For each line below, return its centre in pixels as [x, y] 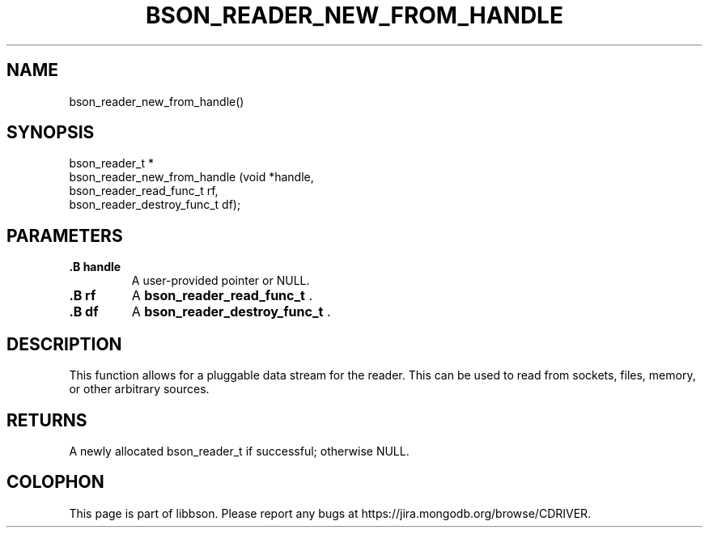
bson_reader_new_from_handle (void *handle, [191, 177]
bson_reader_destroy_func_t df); [155, 205]
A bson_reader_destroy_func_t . [231, 312]
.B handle [95, 267]
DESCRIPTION [64, 344]
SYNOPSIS [51, 133]
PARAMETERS [65, 235]
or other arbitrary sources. [139, 389]
